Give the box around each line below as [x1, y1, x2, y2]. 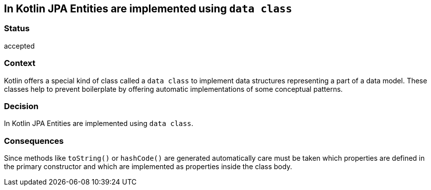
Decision [4, 101, 39, 111]
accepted [4, 41, 35, 50]
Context [4, 58, 36, 68]
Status [4, 23, 30, 34]
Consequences [4, 135, 64, 146]
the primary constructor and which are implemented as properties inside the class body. [4, 162, 292, 171]
